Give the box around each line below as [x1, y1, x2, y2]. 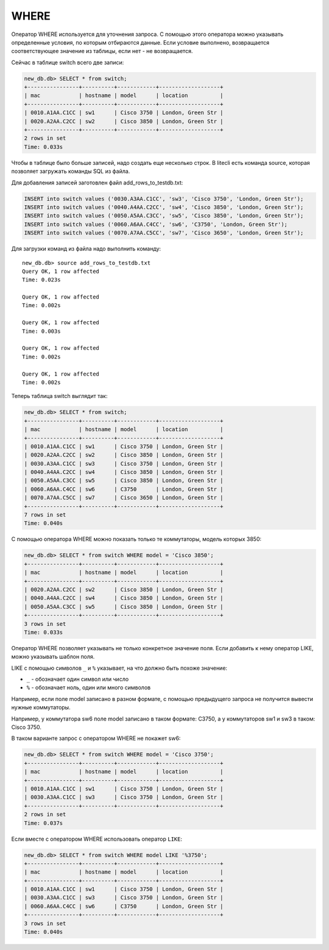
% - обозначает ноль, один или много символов [26, 684, 151, 691]
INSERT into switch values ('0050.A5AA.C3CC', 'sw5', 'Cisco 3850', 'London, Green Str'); [24, 212, 304, 219]
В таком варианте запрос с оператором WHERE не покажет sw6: [11, 734, 181, 742]
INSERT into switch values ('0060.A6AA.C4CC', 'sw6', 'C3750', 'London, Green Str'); [24, 220, 288, 228]
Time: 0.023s [22, 277, 61, 283]
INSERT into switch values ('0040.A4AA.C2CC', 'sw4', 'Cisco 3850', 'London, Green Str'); [24, 203, 304, 211]
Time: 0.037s [24, 819, 63, 827]
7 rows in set [24, 512, 66, 518]
